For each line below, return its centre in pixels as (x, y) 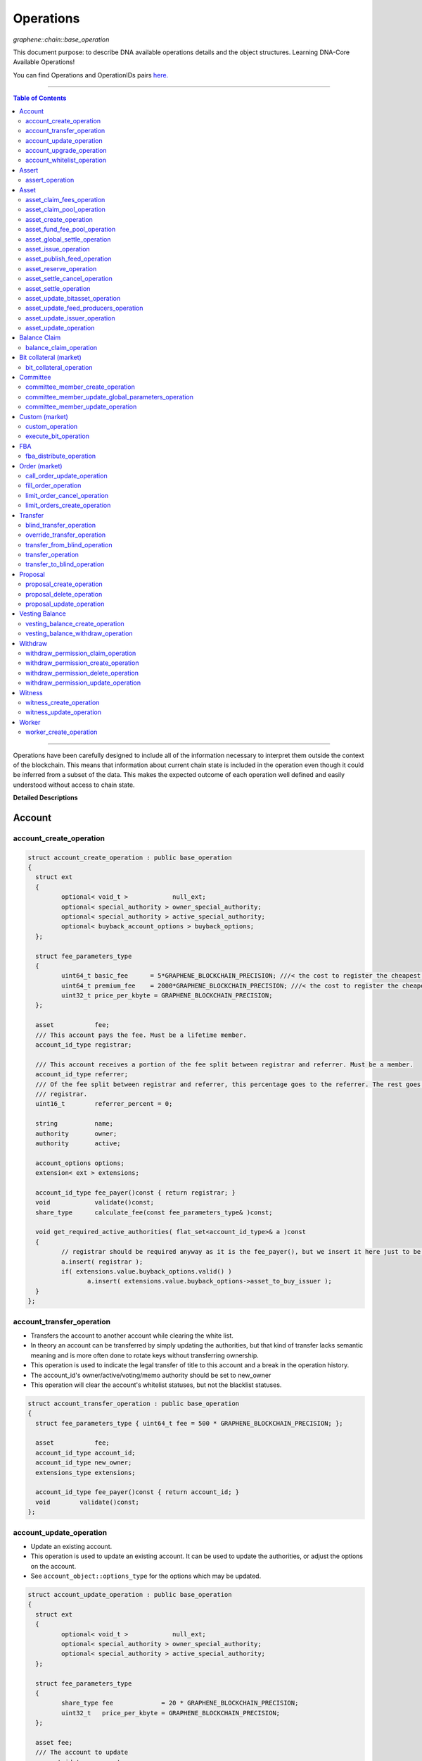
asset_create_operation (59, 219)
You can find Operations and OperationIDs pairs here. (91, 75)
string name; (75, 1124)
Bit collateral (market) (51, 357)
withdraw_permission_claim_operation (81, 653)
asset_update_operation (60, 328)
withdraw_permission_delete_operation (82, 673)
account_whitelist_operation (66, 160)
